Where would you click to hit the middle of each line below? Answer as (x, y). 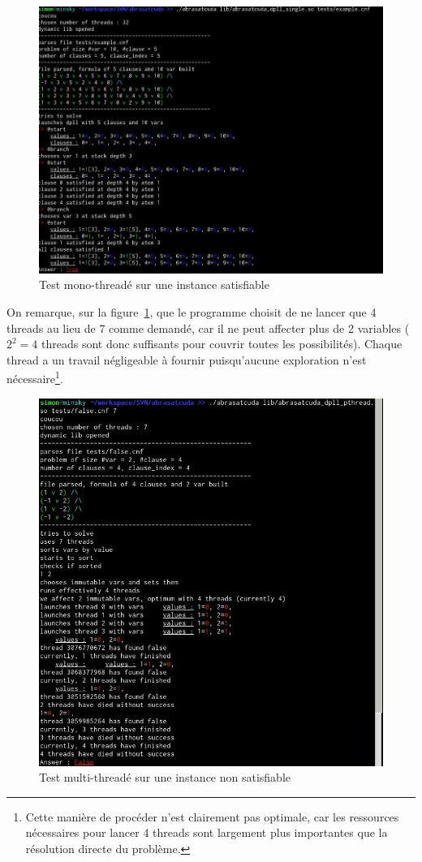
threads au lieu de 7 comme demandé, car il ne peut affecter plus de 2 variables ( (208, 328)
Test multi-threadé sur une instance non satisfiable (165, 777)
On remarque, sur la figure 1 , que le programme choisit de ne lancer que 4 (192, 311)
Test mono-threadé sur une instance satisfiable (154, 284)
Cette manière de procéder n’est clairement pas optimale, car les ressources (212, 816)
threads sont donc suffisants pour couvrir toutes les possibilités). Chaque (222, 344)
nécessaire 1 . (35, 377)
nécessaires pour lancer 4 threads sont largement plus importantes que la (207, 832)
